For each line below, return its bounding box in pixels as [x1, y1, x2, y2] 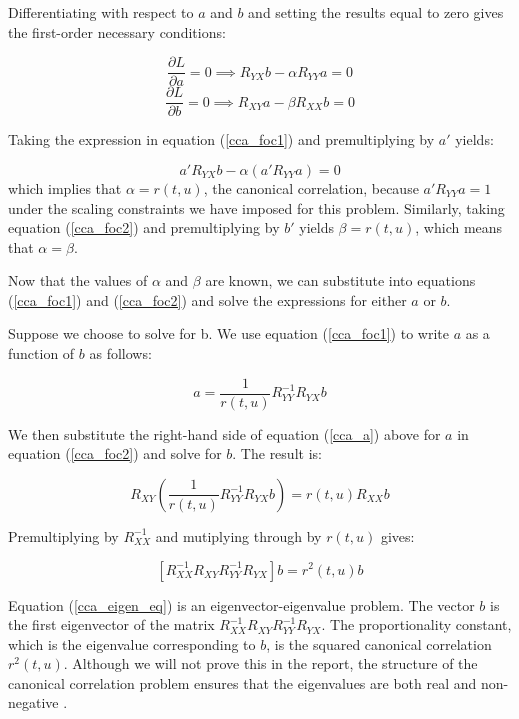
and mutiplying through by [155, 525, 322, 546]
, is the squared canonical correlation [266, 633, 492, 654]
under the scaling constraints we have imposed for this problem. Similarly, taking [8, 197, 505, 218]
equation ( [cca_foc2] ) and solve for [8, 443, 222, 464]
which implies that [8, 177, 122, 198]
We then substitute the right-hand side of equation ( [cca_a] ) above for [8, 423, 441, 444]
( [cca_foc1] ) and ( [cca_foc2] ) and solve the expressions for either [8, 289, 407, 310]
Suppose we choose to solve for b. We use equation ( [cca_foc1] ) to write [8, 323, 449, 344]
